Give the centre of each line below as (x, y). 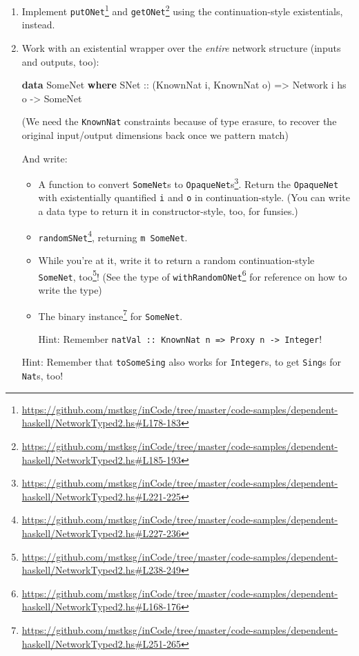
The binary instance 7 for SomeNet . (110, 315)
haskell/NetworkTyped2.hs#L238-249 (101, 570)
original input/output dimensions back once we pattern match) (155, 134)
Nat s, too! (42, 376)
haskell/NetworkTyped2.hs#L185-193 (101, 459)
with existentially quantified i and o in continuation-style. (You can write (194, 197)
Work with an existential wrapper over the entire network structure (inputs (181, 47)
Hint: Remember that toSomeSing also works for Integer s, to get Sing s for (181, 362)
